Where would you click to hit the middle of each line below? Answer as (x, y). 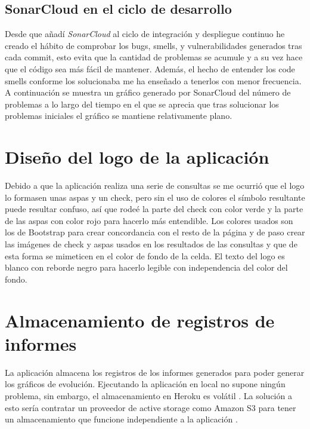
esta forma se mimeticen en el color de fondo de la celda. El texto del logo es (145, 255)
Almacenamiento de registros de (140, 320)
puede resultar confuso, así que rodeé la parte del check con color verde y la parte (154, 209)
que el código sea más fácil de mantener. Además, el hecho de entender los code (150, 68)
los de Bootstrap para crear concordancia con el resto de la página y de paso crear (155, 232)
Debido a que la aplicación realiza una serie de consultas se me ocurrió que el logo (155, 186)
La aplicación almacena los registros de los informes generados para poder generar (155, 372)
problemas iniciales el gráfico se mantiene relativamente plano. (119, 116)
